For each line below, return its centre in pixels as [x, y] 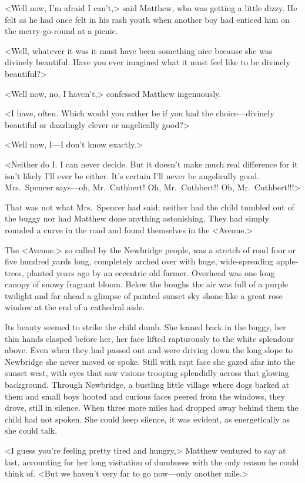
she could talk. [31, 430]
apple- [287, 261]
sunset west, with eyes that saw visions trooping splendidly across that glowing [147, 373]
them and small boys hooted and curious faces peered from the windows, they [145, 396]
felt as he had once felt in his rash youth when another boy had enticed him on [147, 19]
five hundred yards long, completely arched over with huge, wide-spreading [139, 261]
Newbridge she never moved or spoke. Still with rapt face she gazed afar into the [150, 361]
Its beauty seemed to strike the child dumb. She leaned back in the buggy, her [145, 327]
